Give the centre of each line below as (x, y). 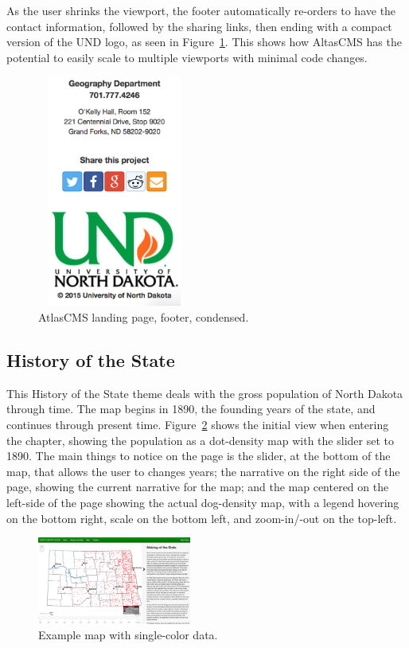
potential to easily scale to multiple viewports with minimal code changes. (187, 57)
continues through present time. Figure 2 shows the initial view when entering (198, 424)
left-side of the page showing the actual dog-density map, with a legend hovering (203, 502)
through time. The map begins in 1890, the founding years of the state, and (191, 409)
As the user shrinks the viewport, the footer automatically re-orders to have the (201, 10)
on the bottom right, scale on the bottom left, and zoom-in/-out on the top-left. (202, 518)
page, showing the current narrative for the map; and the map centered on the (198, 487)
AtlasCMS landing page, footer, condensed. (144, 316)
